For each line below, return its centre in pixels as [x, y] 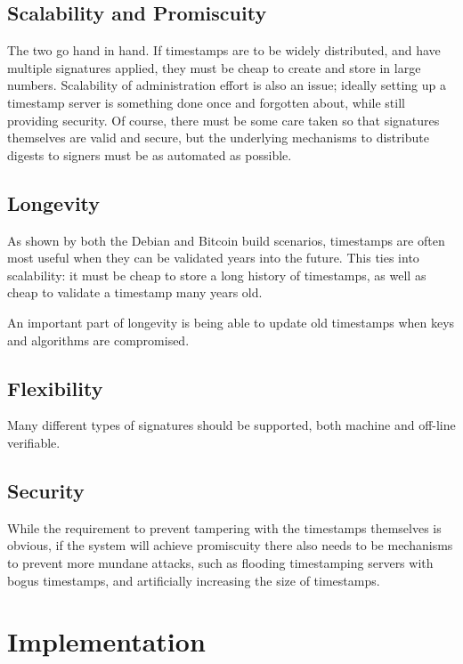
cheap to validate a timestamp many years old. [135, 292]
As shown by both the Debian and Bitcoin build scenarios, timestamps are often [226, 240]
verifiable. [34, 442]
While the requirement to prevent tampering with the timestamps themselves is [224, 527]
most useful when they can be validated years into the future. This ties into [213, 258]
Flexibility [55, 388]
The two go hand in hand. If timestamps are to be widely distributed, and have [224, 50]
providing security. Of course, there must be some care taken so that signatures [223, 120]
